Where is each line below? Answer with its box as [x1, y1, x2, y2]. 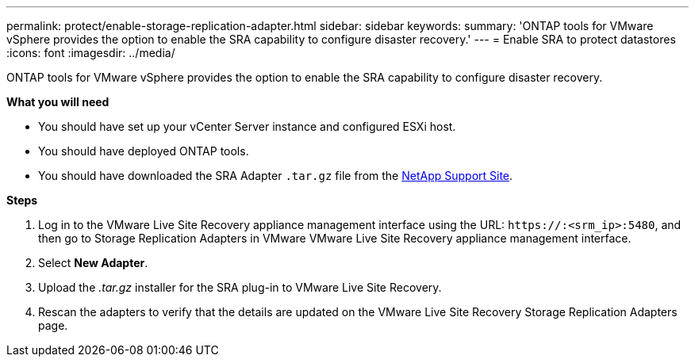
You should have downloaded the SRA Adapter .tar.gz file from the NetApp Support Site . [38, 169, 513, 182]
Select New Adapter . [38, 256, 148, 269]
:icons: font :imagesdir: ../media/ [6, 46, 175, 59]
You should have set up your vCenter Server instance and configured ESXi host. [38, 120, 456, 133]
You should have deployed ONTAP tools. [38, 144, 249, 158]
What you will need [6, 95, 109, 109]
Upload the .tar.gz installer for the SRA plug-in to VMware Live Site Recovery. [38, 281, 442, 294]
